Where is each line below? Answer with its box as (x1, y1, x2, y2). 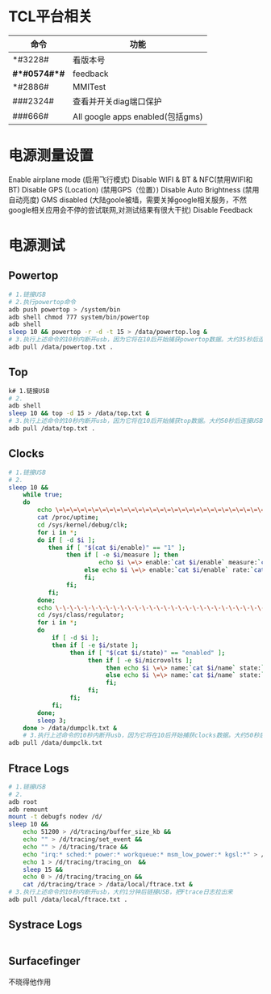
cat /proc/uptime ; (37, 514, 99, 522)
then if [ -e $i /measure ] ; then (65, 551, 179, 559)
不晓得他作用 (8, 976, 51, 987)
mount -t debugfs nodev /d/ (8, 813, 103, 821)
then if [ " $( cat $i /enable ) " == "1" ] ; (48, 544, 186, 552)
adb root (8, 797, 38, 806)
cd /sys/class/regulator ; (37, 611, 125, 620)
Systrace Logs (8, 918, 82, 932)
